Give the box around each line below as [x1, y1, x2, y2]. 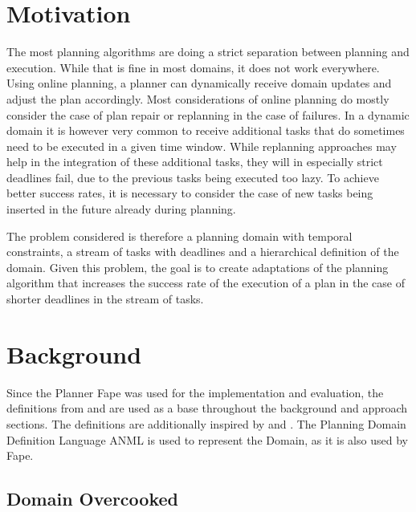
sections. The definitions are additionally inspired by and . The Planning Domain [6, 415, 406, 432]
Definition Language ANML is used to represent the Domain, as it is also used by [6, 431, 408, 448]
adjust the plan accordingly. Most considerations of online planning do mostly [6, 90, 389, 107]
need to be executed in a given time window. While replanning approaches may [6, 137, 397, 154]
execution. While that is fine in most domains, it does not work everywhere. [6, 59, 380, 75]
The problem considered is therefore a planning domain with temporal [6, 227, 353, 244]
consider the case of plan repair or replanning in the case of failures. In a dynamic [6, 106, 410, 123]
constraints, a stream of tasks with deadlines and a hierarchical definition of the [6, 243, 399, 260]
